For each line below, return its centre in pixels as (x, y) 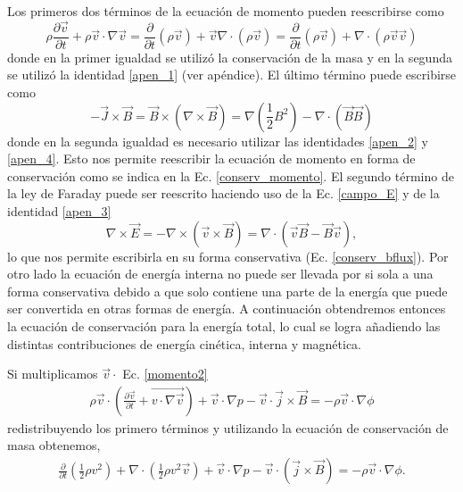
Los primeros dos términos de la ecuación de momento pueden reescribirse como (226, 11)
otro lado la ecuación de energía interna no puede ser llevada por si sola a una (220, 274)
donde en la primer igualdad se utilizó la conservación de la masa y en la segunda (230, 57)
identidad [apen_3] (59, 211)
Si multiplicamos (53, 374)
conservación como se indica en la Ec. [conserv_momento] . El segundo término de (231, 175)
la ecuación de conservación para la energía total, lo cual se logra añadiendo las (224, 326)
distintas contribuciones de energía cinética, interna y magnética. (185, 343)
